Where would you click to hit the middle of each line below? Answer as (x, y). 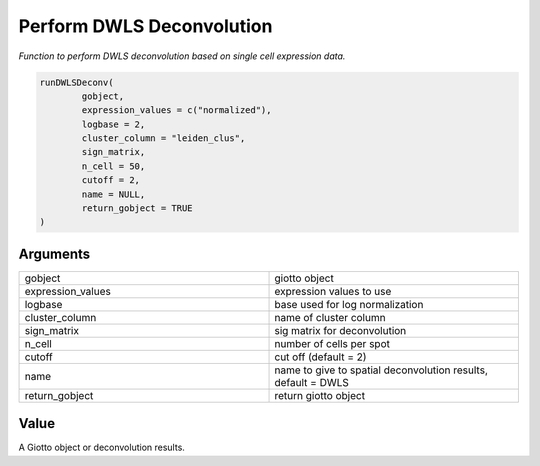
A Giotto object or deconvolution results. (101, 447)
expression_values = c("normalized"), (176, 110)
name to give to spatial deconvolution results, (381, 370)
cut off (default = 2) (320, 357)
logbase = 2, (113, 124)
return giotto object (319, 395)
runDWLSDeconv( (76, 82)
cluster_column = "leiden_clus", (163, 138)
